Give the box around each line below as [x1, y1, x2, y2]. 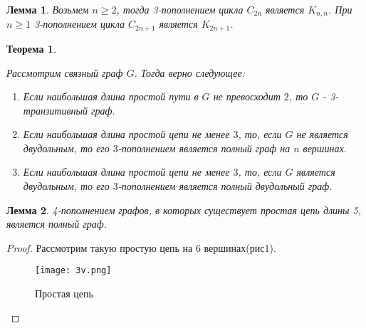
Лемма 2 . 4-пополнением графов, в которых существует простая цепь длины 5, [6, 202, 361, 217]
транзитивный [23, 102, 88, 117]
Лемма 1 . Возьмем [6, 2, 89, 16]
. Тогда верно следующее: [134, 65, 245, 80]
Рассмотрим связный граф [6, 65, 123, 80]
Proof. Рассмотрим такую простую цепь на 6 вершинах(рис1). [6, 240, 276, 255]
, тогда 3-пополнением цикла [116, 2, 244, 16]
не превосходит [213, 89, 281, 104]
